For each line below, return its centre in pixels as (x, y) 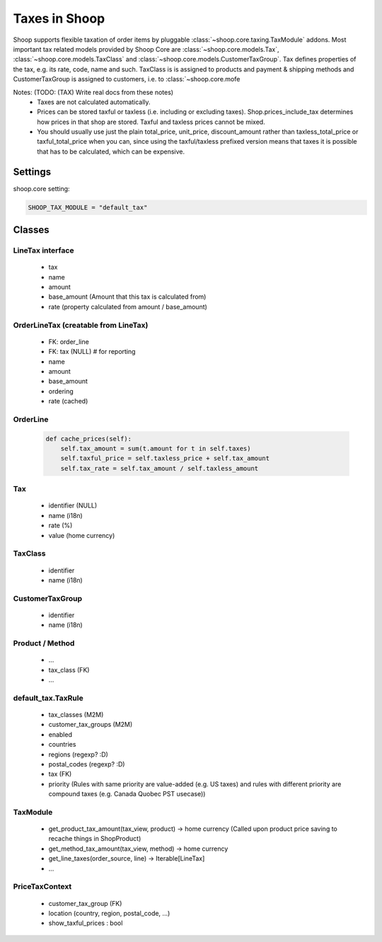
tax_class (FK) (69, 670)
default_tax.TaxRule (48, 698)
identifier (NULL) (73, 505)
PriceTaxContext (42, 887)
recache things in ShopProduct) (95, 839)
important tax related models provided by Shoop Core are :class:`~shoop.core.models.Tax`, (146, 49)
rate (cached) (68, 401)
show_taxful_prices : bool (86, 923)
